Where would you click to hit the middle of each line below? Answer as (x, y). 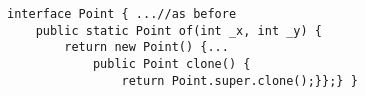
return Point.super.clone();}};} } (239, 80)
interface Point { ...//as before (122, 14)
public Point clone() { (171, 63)
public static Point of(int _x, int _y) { (178, 30)
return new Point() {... (146, 47)
